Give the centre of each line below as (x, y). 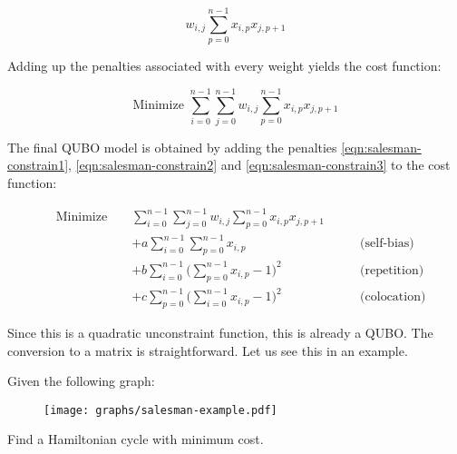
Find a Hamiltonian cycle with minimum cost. (136, 439)
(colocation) (393, 297)
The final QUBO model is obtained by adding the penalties (172, 147)
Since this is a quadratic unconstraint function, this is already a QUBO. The (220, 332)
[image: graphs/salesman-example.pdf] (160, 410)
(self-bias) (387, 244)
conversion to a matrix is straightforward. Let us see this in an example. (208, 350)
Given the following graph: (81, 381)
